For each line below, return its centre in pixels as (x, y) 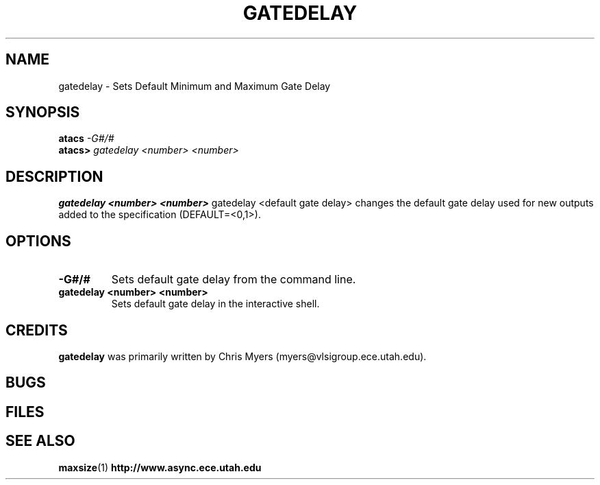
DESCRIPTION (54, 176)
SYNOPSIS (43, 113)
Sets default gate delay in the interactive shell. (215, 304)
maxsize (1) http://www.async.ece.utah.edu (160, 467)
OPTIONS (38, 241)
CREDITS (37, 330)
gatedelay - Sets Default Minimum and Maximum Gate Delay (195, 86)
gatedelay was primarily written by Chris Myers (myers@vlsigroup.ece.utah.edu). (242, 356)
